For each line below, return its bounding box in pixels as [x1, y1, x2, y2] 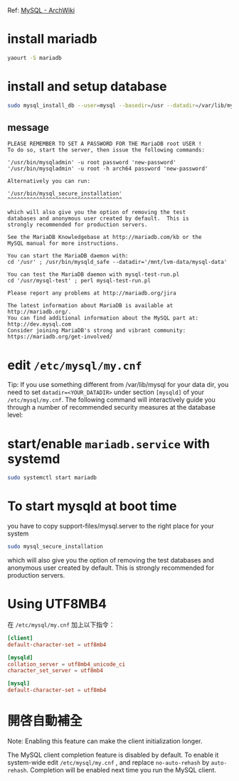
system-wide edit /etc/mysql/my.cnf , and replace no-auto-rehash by [7, 758, 210, 767]
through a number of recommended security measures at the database [7, 403, 216, 412]
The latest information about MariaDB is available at [7, 302, 174, 309]
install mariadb [7, 31, 97, 47]
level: [7, 410, 23, 419]
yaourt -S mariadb [7, 54, 62, 61]
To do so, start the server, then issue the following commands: [7, 147, 205, 154]
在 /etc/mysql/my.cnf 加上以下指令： [7, 620, 115, 629]
